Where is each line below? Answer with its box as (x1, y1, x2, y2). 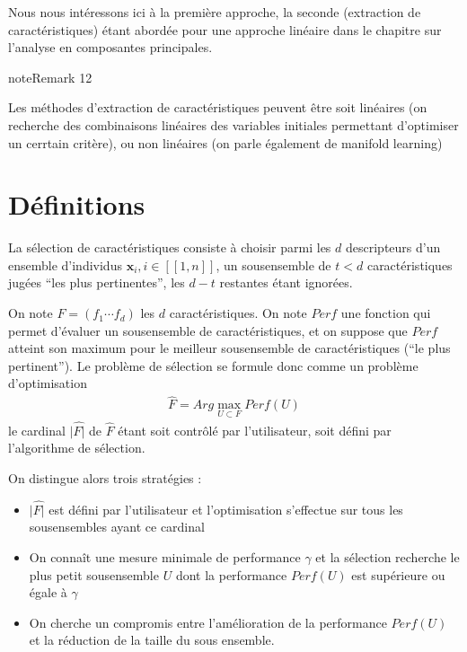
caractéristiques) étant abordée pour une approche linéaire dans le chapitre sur (8, 20, 442, 39)
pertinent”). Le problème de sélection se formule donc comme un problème (8, 356, 419, 374)
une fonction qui (340, 304, 431, 322)
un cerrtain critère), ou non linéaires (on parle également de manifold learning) (8, 133, 443, 152)
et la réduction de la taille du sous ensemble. (29, 630, 275, 649)
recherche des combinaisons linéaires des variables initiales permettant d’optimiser (8, 115, 459, 134)
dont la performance (175, 565, 287, 584)
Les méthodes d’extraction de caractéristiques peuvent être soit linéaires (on (8, 98, 427, 117)
